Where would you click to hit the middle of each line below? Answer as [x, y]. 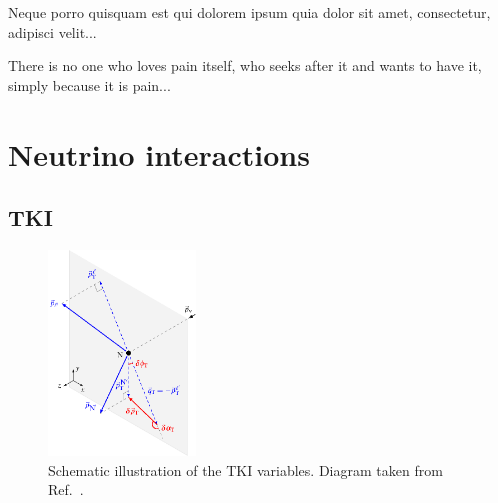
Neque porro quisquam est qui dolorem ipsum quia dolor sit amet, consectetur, [249, 12]
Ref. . [66, 489]
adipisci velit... [52, 31]
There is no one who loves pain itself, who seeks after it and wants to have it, [245, 65]
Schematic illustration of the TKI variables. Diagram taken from [245, 469]
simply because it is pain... [89, 84]
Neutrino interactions [159, 153]
